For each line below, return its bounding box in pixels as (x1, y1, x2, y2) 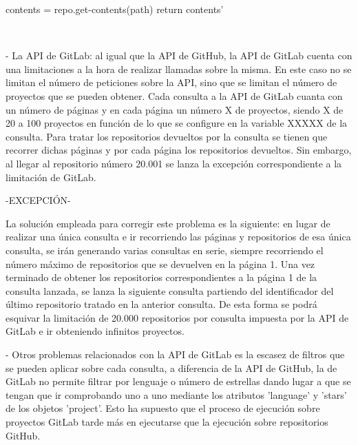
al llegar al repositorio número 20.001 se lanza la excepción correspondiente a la (6, 156, 342, 170)
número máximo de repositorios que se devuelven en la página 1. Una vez (6, 256, 315, 271)
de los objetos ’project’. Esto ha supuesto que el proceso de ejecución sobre (6, 401, 320, 415)
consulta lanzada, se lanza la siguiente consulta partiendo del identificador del (6, 283, 334, 298)
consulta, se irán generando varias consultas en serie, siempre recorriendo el (6, 242, 324, 257)
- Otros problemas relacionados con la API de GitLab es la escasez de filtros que (6, 347, 345, 362)
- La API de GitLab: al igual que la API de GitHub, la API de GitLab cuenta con (6, 48, 352, 63)
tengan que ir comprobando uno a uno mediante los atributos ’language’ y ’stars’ (6, 387, 347, 402)
